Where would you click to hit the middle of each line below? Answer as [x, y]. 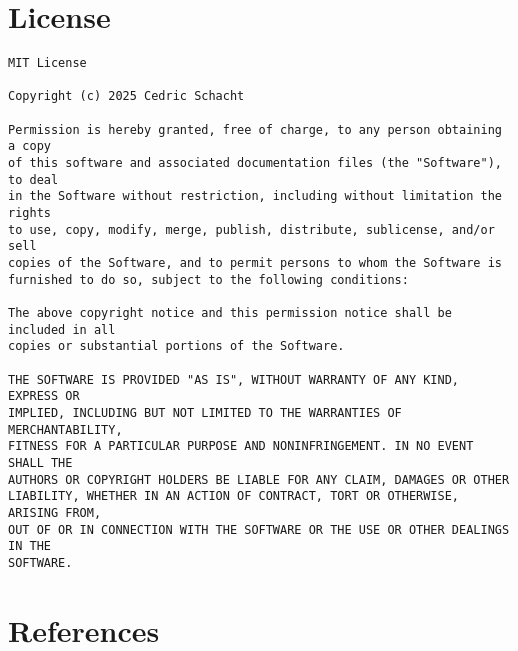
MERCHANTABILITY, [65, 429]
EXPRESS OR [44, 396]
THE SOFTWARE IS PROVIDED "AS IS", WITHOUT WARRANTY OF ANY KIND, [234, 379]
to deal [33, 179]
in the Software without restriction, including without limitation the [255, 196]
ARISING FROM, [55, 512]
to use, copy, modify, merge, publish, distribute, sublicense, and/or [251, 229]
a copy [29, 146]
